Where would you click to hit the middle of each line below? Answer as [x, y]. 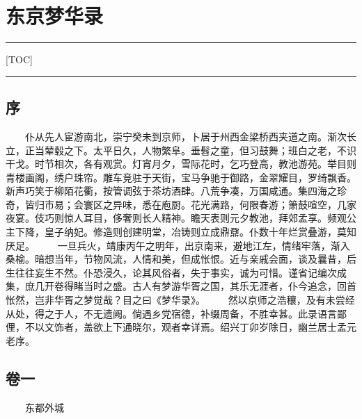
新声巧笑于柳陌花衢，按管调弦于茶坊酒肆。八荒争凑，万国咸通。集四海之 [171, 191]
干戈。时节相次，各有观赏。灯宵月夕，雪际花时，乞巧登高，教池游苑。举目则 [181, 164]
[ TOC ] [19, 59]
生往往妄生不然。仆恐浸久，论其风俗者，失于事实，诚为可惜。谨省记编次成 [176, 272]
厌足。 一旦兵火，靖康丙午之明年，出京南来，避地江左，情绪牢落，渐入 [178, 245]
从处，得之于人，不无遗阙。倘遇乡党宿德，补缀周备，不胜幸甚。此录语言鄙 [176, 313]
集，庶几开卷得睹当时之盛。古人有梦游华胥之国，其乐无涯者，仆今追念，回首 [181, 286]
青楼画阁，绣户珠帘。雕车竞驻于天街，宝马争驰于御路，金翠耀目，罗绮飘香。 [181, 177]
